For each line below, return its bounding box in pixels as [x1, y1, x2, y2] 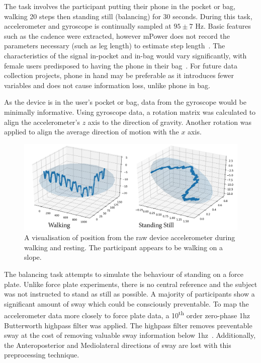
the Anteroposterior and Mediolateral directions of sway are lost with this [4, 339, 231, 350]
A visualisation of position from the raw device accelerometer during [24, 232, 235, 243]
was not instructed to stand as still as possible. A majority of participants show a [4, 288, 255, 299]
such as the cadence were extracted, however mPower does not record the [4, 30, 230, 41]
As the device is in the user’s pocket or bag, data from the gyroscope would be [4, 97, 246, 107]
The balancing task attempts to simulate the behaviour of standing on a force [4, 268, 243, 279]
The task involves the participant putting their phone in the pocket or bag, [4, 1, 235, 11]
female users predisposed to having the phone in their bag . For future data [4, 60, 237, 70]
